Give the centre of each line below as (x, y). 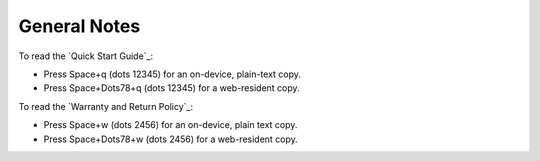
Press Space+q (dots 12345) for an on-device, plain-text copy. (172, 74)
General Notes (79, 26)
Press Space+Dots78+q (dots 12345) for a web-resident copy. (171, 88)
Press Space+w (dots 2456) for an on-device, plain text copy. (170, 125)
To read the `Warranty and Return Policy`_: (106, 106)
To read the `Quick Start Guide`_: (86, 56)
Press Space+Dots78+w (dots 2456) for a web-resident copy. (171, 139)
